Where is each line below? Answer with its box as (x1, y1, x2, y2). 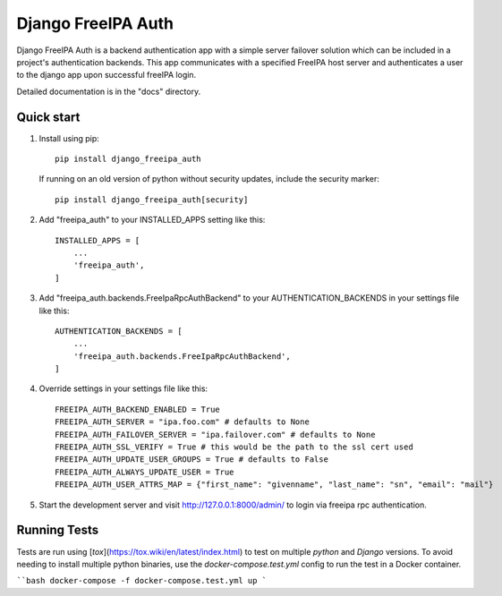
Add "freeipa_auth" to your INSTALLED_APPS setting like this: (38, 215, 266, 226)
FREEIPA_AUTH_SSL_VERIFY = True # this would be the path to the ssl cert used (55, 442, 413, 452)
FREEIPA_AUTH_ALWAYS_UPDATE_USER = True (55, 466, 234, 477)
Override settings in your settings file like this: (38, 383, 208, 394)
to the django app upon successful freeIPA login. (16, 70, 197, 81)
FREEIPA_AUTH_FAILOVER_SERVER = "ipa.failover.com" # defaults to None (55, 430, 376, 439)
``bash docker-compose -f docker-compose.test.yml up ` (16, 575, 268, 586)
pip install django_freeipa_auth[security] (55, 194, 249, 205)
